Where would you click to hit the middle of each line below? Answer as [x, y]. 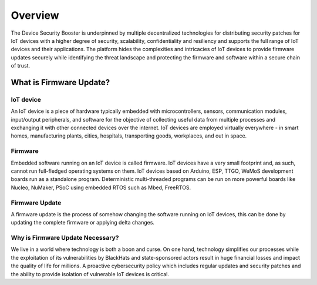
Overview [35, 15]
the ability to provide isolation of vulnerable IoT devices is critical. [90, 274]
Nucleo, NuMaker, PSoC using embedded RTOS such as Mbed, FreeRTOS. [101, 187]
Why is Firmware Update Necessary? [65, 238]
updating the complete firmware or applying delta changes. [83, 223]
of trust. [21, 66]
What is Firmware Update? [60, 82]
